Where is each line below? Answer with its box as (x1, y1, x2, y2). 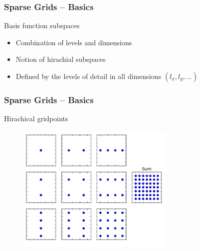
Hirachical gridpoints (4, 113, 68, 124)
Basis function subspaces (4, 20, 80, 31)
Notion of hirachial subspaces (16, 54, 106, 64)
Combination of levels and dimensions (16, 37, 132, 47)
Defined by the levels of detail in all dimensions (16, 71, 161, 81)
